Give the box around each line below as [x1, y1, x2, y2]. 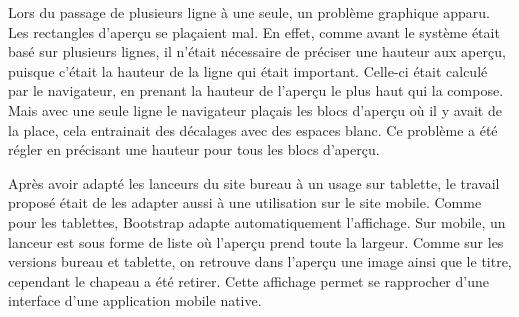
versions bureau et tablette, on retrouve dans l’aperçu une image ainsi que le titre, [8, 251, 512, 272]
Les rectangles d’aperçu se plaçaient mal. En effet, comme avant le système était [8, 21, 500, 42]
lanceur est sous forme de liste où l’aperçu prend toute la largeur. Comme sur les [8, 231, 504, 252]
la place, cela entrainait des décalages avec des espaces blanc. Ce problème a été [8, 119, 498, 140]
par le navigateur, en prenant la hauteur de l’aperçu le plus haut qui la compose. [8, 80, 504, 101]
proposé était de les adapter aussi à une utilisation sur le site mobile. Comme [8, 192, 482, 213]
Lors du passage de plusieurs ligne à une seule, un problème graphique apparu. [8, 2, 490, 22]
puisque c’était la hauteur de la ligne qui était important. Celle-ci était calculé [8, 60, 488, 81]
